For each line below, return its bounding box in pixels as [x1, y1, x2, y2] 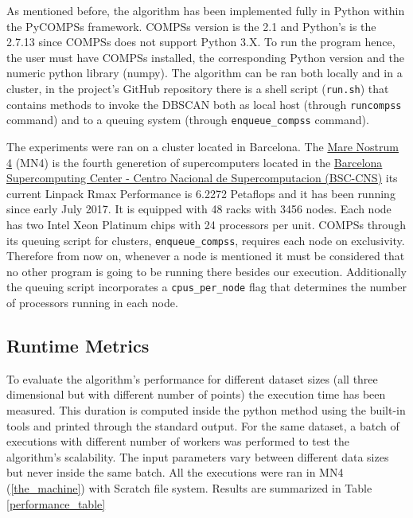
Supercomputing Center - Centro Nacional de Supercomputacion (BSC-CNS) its [6, 169, 398, 186]
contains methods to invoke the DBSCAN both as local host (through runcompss [6, 95, 402, 112]
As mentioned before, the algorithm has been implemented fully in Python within [6, 2, 405, 18]
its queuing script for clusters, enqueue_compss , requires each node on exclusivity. [6, 232, 405, 248]
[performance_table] [6, 495, 106, 512]
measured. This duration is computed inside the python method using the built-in [6, 401, 406, 418]
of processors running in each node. [6, 294, 178, 310]
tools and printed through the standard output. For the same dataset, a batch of [6, 417, 399, 434]
